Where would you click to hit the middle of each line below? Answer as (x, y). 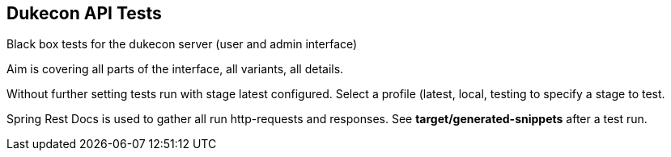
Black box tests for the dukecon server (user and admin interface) (182, 44)
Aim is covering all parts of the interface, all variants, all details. (175, 69)
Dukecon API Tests (84, 13)
